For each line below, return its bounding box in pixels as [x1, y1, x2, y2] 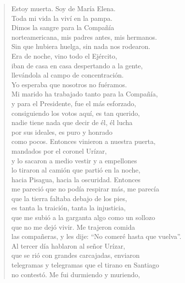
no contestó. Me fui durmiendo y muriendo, [11, 269, 140, 279]
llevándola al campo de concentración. [11, 70, 124, 80]
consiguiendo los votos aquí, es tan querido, [11, 108, 140, 118]
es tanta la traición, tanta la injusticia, [11, 203, 126, 213]
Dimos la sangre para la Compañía [11, 22, 114, 32]
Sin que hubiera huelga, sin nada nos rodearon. [11, 41, 151, 51]
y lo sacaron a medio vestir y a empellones [11, 155, 137, 165]
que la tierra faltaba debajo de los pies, [11, 193, 127, 203]
